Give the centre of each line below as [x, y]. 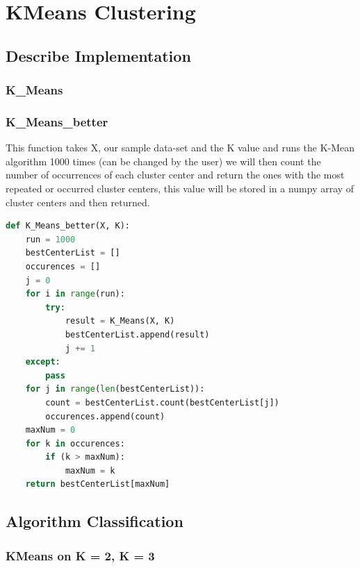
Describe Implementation [98, 55]
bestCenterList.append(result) [137, 334]
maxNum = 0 [50, 430]
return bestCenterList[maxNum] [98, 484]
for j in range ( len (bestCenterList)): [115, 389]
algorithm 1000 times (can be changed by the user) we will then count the [163, 161]
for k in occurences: [75, 443]
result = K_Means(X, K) [120, 321]
